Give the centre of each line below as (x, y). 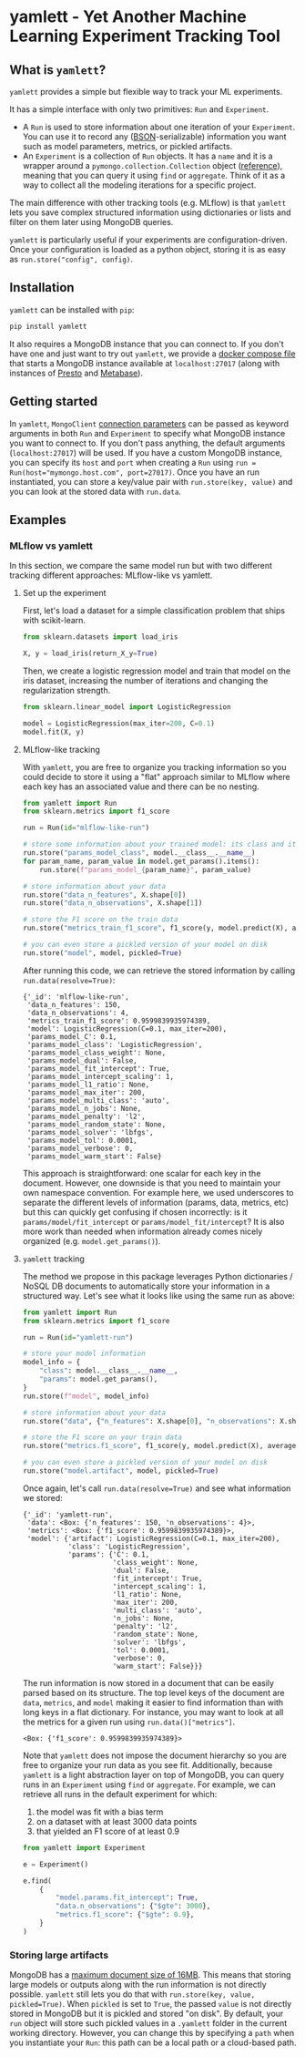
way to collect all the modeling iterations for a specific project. (139, 185)
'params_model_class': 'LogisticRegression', (115, 1044)
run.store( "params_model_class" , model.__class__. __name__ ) (139, 853)
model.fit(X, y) (53, 732)
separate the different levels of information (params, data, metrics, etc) (156, 1202)
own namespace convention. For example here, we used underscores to (158, 1192)
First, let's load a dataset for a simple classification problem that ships (153, 611)
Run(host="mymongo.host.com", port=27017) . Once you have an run (135, 472)
